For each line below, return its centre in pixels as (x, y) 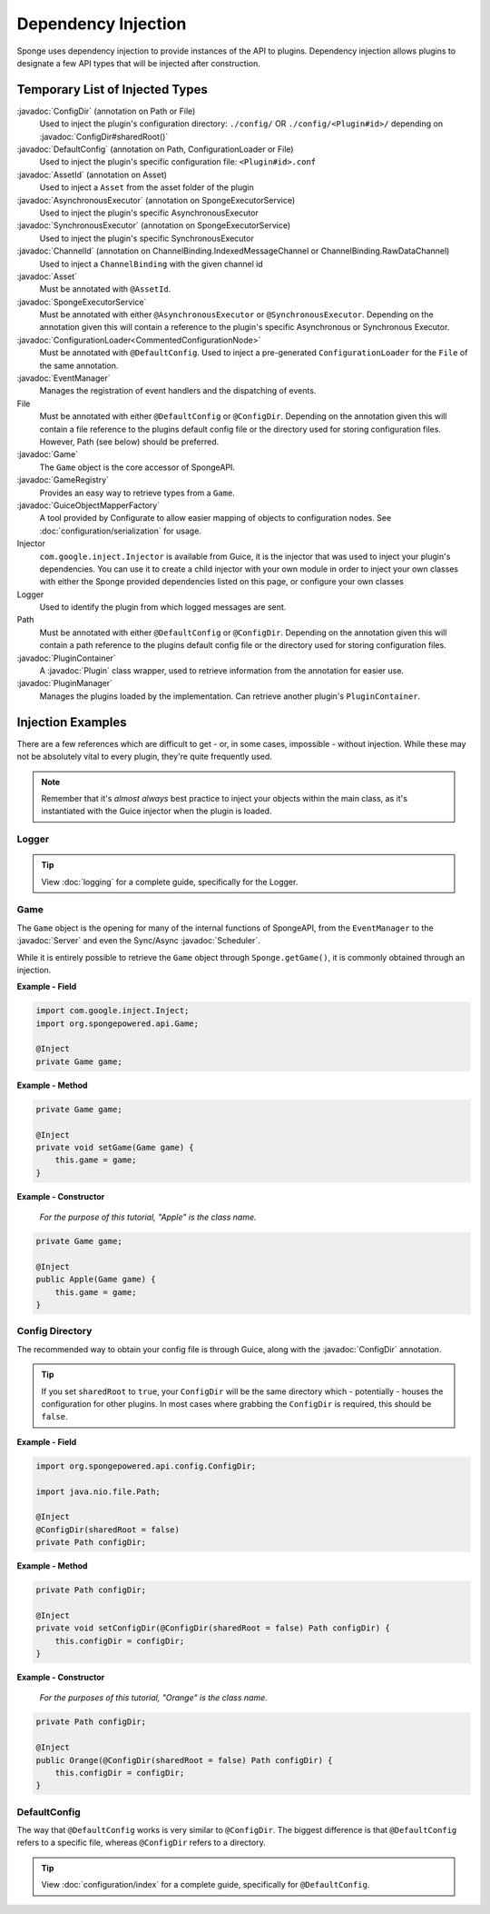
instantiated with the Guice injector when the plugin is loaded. (157, 811)
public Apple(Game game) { (96, 1280)
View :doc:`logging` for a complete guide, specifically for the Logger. (170, 882)
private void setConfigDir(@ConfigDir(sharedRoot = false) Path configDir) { (213, 1628)
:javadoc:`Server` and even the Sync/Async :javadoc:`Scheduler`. (138, 941)
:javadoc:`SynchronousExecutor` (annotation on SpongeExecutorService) (154, 225)
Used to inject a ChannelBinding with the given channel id (151, 264)
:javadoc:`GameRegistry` (63, 480)
